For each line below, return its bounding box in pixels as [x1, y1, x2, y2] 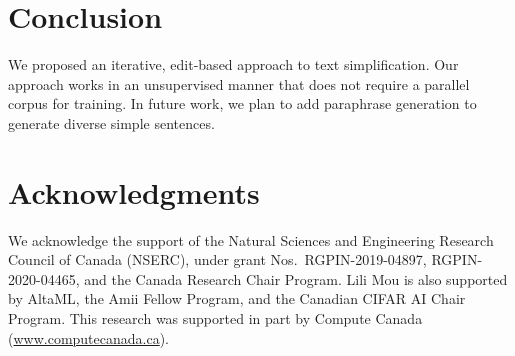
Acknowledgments [8, 171, 260, 212]
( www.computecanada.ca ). [8, 327, 170, 348]
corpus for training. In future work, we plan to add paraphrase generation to [8, 93, 477, 114]
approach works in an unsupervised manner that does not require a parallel [8, 73, 470, 94]
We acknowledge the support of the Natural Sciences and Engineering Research [8, 229, 494, 250]
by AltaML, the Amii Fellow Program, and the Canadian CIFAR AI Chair [8, 288, 466, 309]
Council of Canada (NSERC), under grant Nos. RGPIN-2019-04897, [8, 249, 427, 270]
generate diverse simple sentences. [8, 112, 215, 133]
